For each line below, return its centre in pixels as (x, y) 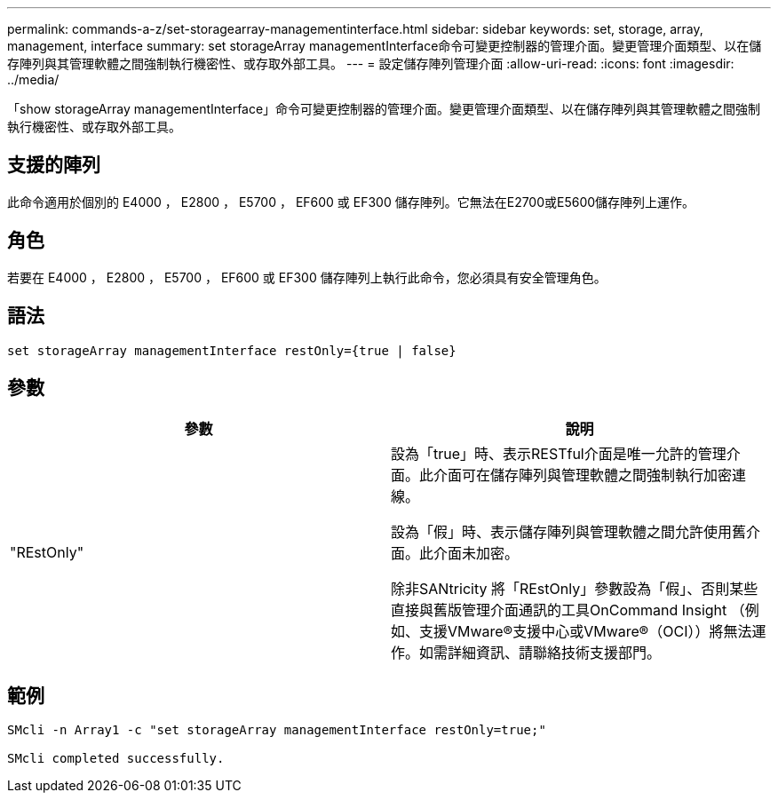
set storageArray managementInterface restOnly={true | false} (232, 350)
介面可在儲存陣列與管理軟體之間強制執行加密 (583, 475)
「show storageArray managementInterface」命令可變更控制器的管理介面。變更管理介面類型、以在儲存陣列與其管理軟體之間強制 (384, 109)
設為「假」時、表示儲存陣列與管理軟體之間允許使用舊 (569, 532)
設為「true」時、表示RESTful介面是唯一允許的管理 (559, 454)
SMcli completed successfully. (116, 759)
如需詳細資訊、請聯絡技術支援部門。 (540, 653)
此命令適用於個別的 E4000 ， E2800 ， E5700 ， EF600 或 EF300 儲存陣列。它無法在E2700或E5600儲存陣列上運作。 (351, 202)
